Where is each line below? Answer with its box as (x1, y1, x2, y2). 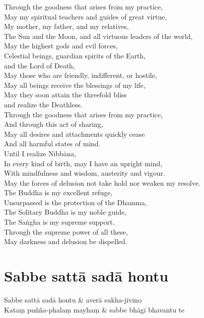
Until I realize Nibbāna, (4, 148, 76, 158)
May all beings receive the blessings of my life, (4, 79, 146, 90)
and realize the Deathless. (4, 99, 83, 109)
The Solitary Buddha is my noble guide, (4, 207, 127, 217)
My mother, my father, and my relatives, (4, 21, 129, 31)
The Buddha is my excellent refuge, (4, 187, 113, 198)
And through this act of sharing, (4, 119, 103, 129)
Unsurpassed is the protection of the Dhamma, (4, 197, 147, 207)
